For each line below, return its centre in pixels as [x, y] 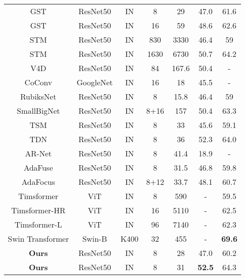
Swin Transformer [38, 239]
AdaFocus [38, 182]
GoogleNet [95, 82]
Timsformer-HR [38, 210]
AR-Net [38, 153]
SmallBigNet [38, 111]
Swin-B [95, 239]
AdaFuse [38, 167]
